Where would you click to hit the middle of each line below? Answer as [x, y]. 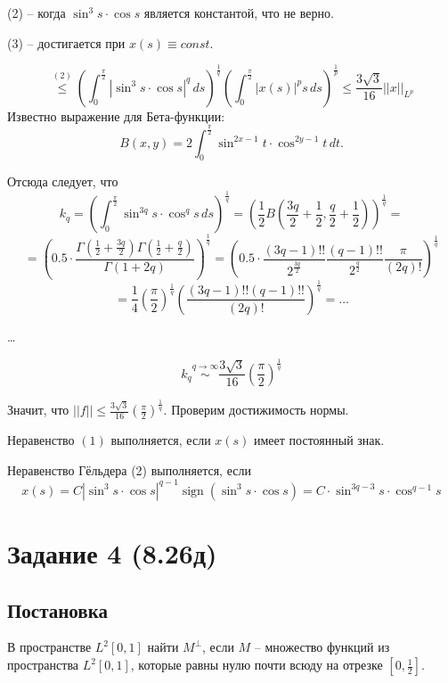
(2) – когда [37, 12]
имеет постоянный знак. [319, 440]
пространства [43, 665]
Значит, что [38, 410]
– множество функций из [322, 647]
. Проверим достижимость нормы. [256, 410]
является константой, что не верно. [239, 12]
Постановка [57, 609]
